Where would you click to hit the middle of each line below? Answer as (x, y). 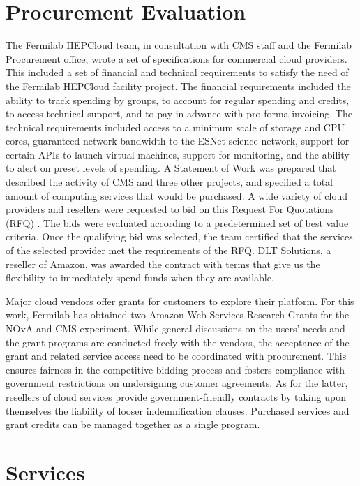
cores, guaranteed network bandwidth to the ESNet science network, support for (178, 141)
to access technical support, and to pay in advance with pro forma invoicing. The (179, 113)
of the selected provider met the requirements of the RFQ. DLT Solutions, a (168, 250)
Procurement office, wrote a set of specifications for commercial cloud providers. (177, 58)
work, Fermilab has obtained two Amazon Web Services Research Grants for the (178, 315)
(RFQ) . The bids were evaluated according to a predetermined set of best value (177, 222)
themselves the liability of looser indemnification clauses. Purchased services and (178, 410)
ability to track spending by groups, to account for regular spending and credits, (178, 100)
